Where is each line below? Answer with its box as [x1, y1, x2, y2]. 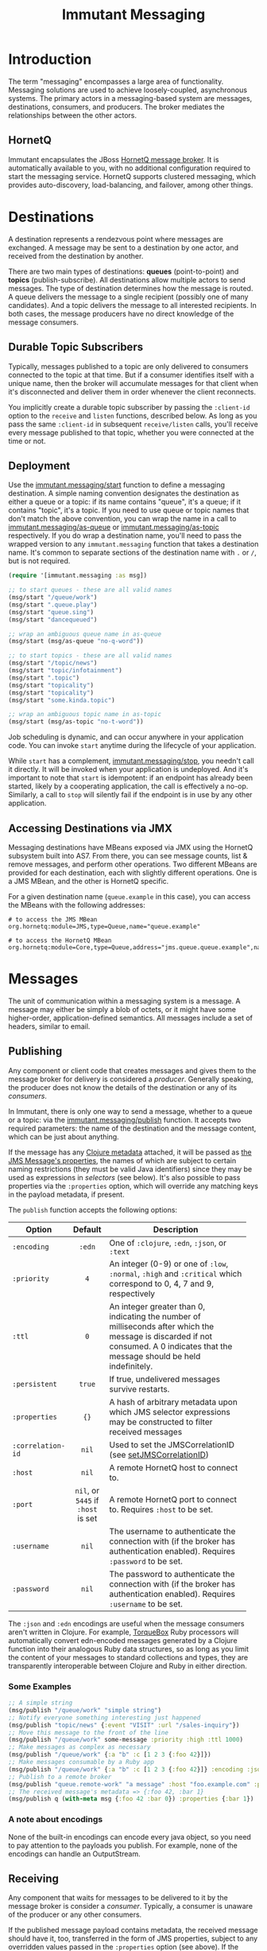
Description [153, 1224, 199, 1235]
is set [77, 1513, 98, 1524]
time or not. [8, 436, 46, 446]
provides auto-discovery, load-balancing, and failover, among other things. [8, 180, 253, 189]
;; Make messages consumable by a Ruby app [8, 1758, 155, 1766]
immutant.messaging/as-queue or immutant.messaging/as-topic [8, 523, 220, 532]
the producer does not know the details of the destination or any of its [8, 1082, 237, 1092]
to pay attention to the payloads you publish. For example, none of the [8, 1840, 238, 1850]
